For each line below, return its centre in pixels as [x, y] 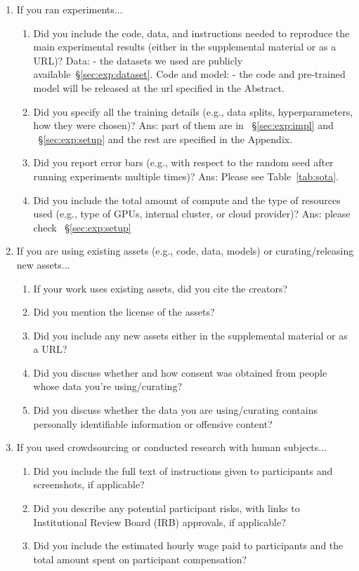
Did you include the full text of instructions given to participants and [183, 470]
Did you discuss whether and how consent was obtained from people [180, 372]
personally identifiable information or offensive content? [153, 423]
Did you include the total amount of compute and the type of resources [187, 200]
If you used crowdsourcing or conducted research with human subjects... [171, 447]
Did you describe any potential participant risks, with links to [167, 508]
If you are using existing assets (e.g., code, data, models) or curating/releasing [185, 251]
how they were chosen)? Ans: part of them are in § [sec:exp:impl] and [183, 125]
